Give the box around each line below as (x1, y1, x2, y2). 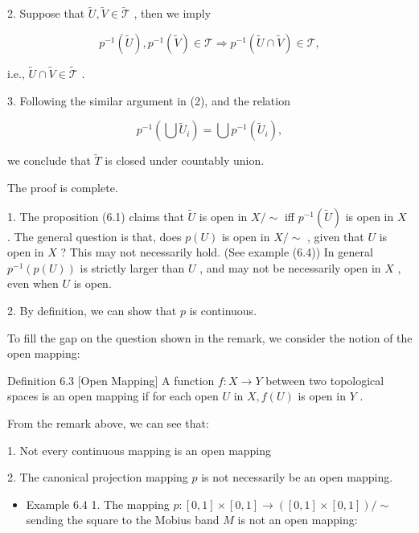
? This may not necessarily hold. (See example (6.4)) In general (60, 244, 373, 260)
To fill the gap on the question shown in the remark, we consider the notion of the (7, 329, 413, 346)
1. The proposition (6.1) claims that (7, 207, 184, 224)
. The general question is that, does (7, 228, 182, 244)
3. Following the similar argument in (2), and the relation (7, 92, 290, 109)
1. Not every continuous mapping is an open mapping (7, 441, 272, 458)
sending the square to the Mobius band (26, 511, 220, 528)
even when (7, 275, 59, 292)
